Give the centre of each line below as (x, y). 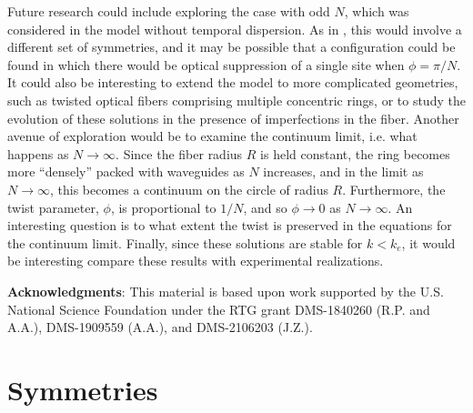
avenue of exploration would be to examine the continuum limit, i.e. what (212, 136)
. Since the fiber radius (179, 153)
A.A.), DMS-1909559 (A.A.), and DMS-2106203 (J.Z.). (160, 327)
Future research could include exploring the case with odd (169, 11)
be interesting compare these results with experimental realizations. (196, 261)
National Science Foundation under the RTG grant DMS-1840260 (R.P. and (219, 309)
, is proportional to (163, 207)
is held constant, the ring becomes (355, 153)
